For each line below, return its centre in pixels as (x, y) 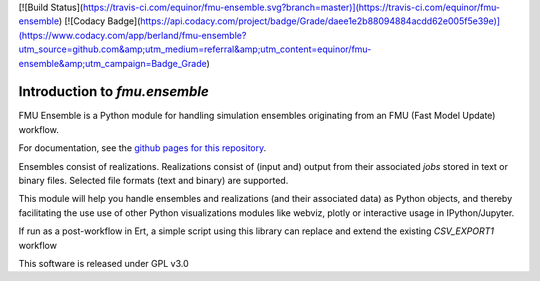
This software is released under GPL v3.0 (103, 263)
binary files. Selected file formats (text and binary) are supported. (153, 181)
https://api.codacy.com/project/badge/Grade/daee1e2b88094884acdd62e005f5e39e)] (320, 21)
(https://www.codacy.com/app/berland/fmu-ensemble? (132, 35)
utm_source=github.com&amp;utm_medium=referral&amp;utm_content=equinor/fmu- (195, 49)
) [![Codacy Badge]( (99, 21)
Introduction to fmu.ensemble (113, 91)
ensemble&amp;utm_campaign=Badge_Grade (112, 63)
